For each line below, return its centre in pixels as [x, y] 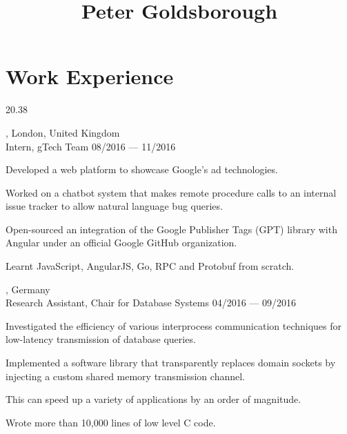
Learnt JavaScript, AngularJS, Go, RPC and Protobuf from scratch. [150, 266]
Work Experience [90, 76]
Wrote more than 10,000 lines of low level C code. [111, 422]
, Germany [28, 289]
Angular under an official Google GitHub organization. [121, 243]
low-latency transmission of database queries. [101, 339]
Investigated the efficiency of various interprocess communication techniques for [174, 325]
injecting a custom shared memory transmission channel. [125, 376]
